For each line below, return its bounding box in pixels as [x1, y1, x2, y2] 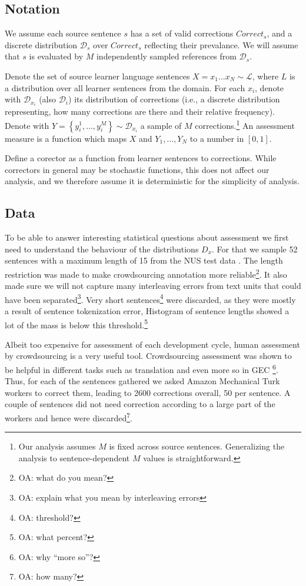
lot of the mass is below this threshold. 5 [5, 317, 148, 331]
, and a [267, 27, 292, 39]
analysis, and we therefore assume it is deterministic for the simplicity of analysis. [5, 175, 300, 187]
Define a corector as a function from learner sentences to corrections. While [5, 152, 277, 164]
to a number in [189, 132, 244, 144]
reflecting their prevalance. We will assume [144, 38, 298, 51]
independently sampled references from [96, 50, 237, 62]
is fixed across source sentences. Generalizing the [109, 440, 285, 452]
